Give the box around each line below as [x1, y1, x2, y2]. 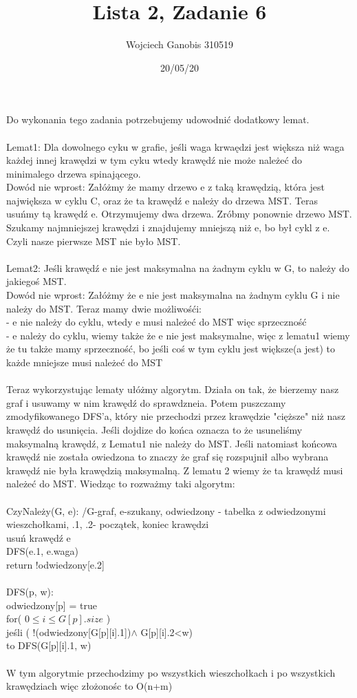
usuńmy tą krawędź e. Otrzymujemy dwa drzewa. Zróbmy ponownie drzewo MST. [6, 207, 352, 221]
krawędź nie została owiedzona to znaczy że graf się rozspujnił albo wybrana [6, 450, 329, 464]
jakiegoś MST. [6, 274, 67, 288]
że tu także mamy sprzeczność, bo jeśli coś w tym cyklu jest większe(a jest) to [6, 341, 336, 356]
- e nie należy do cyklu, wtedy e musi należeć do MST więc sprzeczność [6, 315, 307, 329]
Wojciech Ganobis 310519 [125, 37, 234, 52]
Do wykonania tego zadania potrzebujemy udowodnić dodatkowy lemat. [6, 112, 310, 127]
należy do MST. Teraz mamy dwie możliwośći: [6, 301, 202, 315]
